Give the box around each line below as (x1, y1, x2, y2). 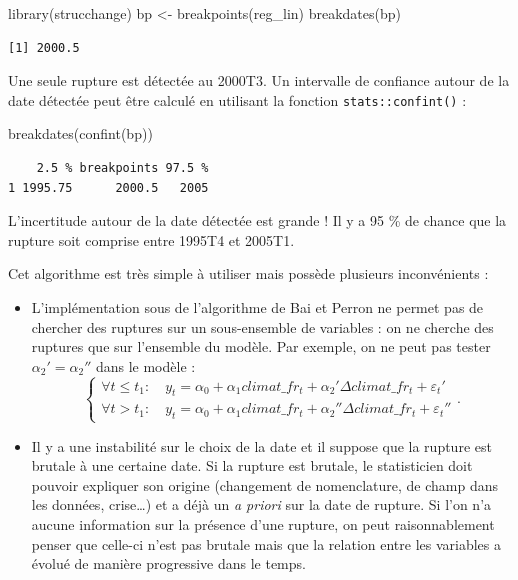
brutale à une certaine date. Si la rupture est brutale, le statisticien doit (31, 455, 473, 476)
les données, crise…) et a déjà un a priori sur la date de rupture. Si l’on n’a (31, 494, 492, 515)
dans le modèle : (95, 355, 196, 376)
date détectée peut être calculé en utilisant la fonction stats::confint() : (8, 89, 467, 110)
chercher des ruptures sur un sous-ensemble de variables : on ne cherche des (31, 316, 494, 337)
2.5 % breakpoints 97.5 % (36, 161, 209, 176)
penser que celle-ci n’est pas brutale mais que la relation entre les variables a (31, 533, 502, 554)
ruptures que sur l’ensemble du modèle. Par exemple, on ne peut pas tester (31, 336, 491, 357)
